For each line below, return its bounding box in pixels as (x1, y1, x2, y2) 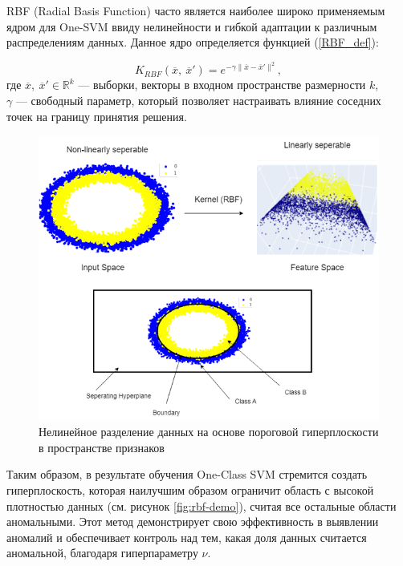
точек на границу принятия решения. (6, 107, 187, 124)
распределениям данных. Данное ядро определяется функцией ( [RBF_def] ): (6, 34, 379, 51)
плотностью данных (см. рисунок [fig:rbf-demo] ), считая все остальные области (6, 497, 397, 514)
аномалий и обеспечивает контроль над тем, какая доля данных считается (6, 528, 367, 545)
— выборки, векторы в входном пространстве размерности (78, 76, 366, 93)
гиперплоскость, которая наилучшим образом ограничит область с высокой (6, 481, 374, 498)
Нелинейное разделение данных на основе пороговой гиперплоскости (39, 423, 379, 440)
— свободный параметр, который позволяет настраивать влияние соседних (15, 92, 381, 109)
